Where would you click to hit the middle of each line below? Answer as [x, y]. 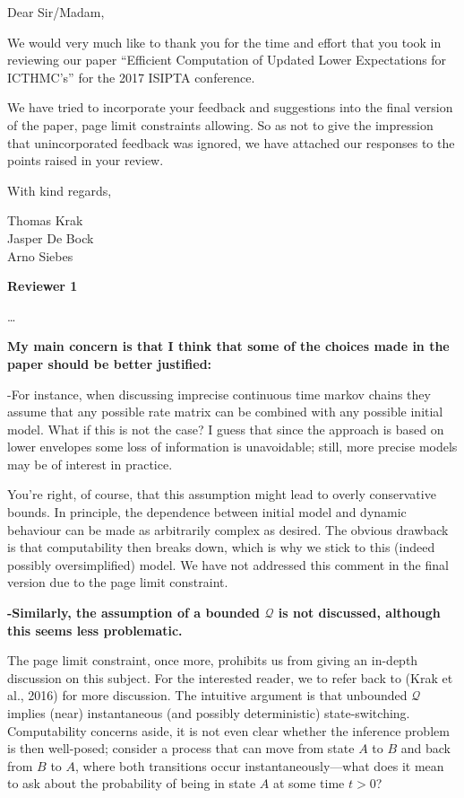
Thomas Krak [45, 220]
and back [425, 748]
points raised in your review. [86, 160]
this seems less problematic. [95, 630]
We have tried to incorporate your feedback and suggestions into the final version [230, 107]
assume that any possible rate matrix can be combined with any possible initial [225, 412]
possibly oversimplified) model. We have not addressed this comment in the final [228, 564]
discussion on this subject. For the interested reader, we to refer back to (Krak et [230, 677]
